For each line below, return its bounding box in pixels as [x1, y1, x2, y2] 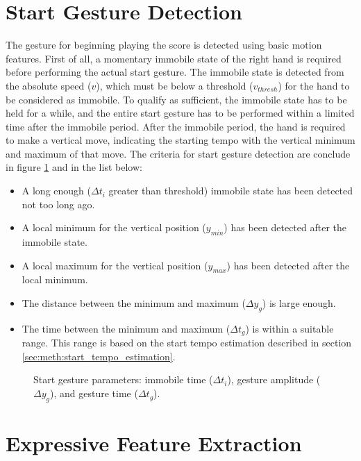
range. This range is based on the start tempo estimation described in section [22, 335, 352, 350]
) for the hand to [278, 78, 350, 92]
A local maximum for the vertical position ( [22, 258, 208, 272]
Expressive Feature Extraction [6, 429, 302, 458]
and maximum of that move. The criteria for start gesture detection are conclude [6, 146, 351, 160]
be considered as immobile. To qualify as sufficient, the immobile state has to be [6, 92, 347, 106]
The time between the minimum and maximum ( [22, 321, 230, 335]
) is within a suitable [245, 321, 334, 335]
